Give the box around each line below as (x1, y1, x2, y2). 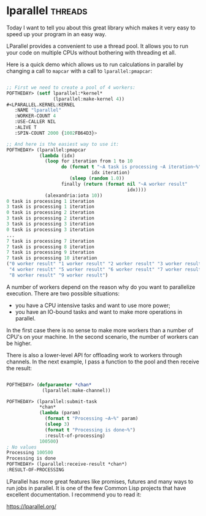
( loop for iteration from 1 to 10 (45, 158, 133, 164)
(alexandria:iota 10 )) (45, 192, 103, 199)
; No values (6, 444, 37, 450)
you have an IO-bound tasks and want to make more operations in (15, 308, 183, 316)
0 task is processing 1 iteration (6, 198, 95, 204)
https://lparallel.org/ (6, 503, 57, 510)
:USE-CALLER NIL (14, 119, 56, 125)
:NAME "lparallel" (14, 107, 62, 113)
